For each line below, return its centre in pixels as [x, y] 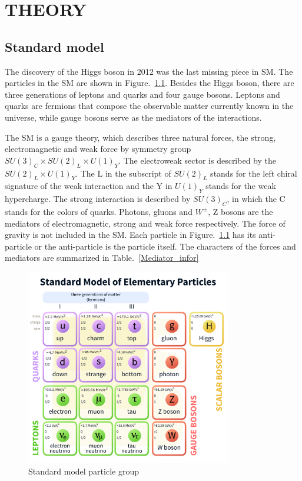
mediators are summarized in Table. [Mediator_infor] [102, 258]
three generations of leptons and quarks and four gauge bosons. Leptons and [142, 94]
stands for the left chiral [254, 173]
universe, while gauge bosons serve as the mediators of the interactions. [133, 117]
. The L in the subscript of [123, 173]
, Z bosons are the [240, 211]
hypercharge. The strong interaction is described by [98, 199]
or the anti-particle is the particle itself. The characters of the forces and [165, 246]
